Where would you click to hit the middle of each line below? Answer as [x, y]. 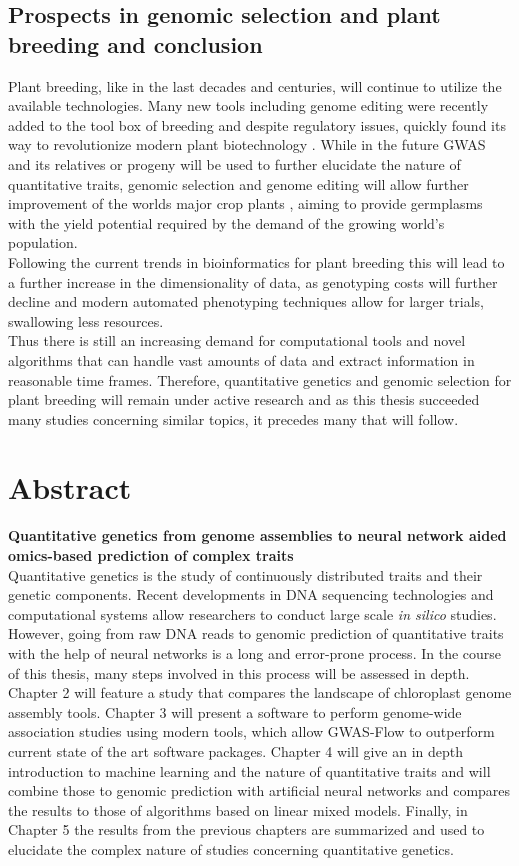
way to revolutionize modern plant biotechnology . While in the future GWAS [247, 144]
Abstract [70, 487]
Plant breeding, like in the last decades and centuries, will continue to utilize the [255, 85]
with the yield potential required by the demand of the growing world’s [226, 222]
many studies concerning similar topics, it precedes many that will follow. [233, 418]
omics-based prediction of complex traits [151, 555]
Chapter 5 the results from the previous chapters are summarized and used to [246, 829]
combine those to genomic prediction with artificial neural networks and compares [259, 790]
